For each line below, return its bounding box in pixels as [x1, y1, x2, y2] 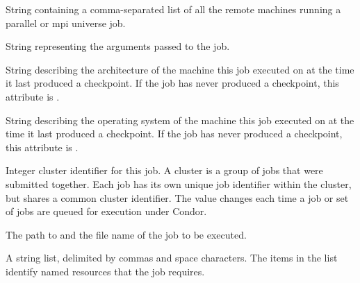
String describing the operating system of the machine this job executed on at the [6, 112, 354, 127]
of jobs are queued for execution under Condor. [6, 204, 207, 218]
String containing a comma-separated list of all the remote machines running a [6, 2, 341, 16]
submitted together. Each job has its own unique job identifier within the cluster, [6, 176, 352, 191]
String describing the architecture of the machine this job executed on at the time [6, 62, 354, 76]
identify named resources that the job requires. [6, 264, 205, 278]
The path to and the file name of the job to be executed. [6, 227, 247, 241]
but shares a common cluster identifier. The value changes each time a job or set [6, 190, 349, 205]
